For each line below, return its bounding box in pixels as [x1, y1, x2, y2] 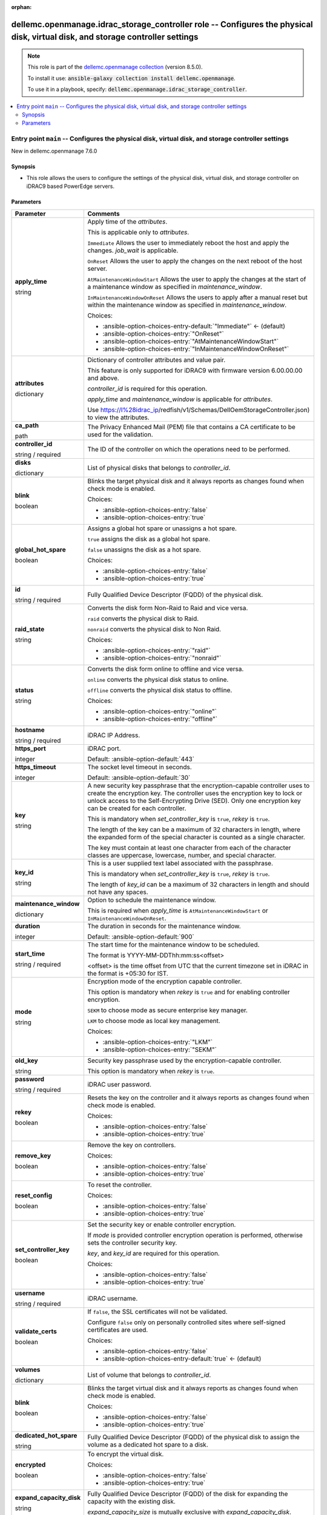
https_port [15, 744, 47, 753]
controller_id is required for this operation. [87, 384, 208, 393]
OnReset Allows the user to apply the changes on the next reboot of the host [87, 256, 303, 265]
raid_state [15, 625, 45, 633]
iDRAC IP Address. [87, 731, 140, 739]
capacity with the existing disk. [87, 1497, 176, 1505]
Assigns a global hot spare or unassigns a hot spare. [87, 524, 237, 533]
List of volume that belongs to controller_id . [87, 1370, 211, 1379]
